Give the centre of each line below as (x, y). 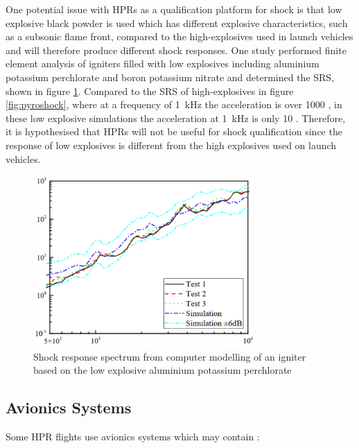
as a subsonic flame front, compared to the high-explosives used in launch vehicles (179, 36)
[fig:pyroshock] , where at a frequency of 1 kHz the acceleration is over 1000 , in (174, 104)
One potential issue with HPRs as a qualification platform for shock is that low (174, 9)
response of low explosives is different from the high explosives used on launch (171, 145)
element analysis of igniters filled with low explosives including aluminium (163, 63)
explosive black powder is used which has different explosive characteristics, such (177, 23)
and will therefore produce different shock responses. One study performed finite (176, 50)
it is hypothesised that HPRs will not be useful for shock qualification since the (174, 131)
